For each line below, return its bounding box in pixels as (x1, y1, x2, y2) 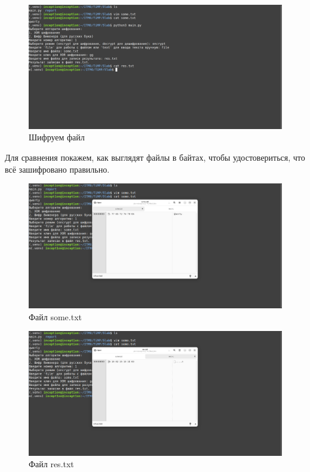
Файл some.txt (29, 310, 82, 323)
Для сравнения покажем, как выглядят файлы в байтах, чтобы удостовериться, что (5, 151, 305, 164)
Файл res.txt (29, 458, 74, 470)
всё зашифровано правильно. (5, 163, 110, 175)
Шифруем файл (29, 131, 85, 143)
